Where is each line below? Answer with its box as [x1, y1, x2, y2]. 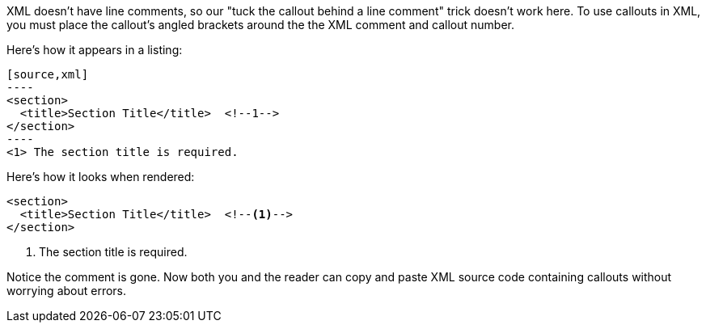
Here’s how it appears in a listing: [6, 43, 183, 57]
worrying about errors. [6, 284, 127, 297]
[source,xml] [6, 68, 89, 81]
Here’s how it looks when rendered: [6, 170, 195, 183]
